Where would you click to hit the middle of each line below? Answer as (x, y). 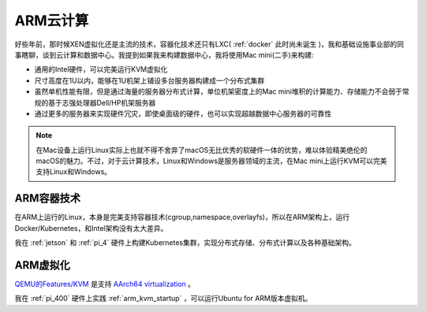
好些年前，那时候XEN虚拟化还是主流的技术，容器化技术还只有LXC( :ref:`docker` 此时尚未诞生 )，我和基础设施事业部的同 (209, 44)
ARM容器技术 (48, 198)
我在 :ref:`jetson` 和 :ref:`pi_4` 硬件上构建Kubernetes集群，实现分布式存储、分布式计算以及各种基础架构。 (185, 243)
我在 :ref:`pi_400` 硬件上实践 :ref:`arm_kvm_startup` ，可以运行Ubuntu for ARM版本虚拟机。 (163, 299)
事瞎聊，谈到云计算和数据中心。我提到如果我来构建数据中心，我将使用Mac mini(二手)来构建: (164, 54)
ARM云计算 (52, 20)
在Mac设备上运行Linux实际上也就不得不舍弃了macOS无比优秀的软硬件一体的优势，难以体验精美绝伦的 (202, 150)
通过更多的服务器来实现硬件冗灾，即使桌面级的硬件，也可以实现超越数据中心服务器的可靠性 (183, 113)
